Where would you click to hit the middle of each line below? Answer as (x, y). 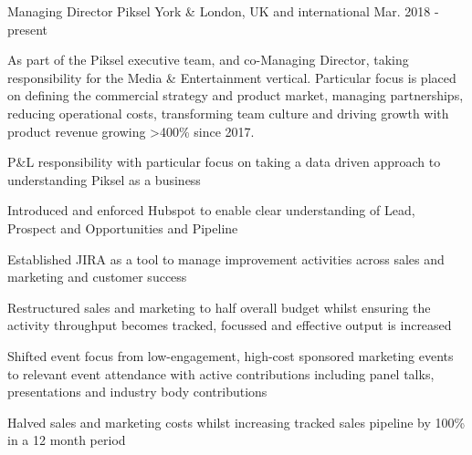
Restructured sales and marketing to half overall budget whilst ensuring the (219, 307)
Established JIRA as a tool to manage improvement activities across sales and (226, 259)
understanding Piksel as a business (104, 179)
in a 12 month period (67, 440)
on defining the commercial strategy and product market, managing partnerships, (236, 95)
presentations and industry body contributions (137, 392)
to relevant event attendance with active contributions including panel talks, (221, 373)
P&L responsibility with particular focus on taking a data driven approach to (224, 162)
